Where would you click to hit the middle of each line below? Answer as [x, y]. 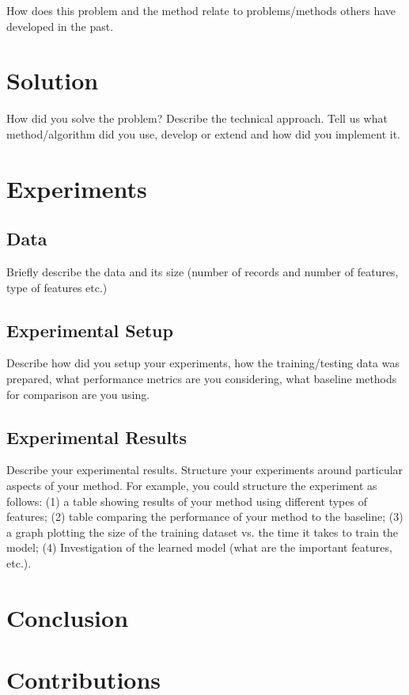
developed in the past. [60, 26]
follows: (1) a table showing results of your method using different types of [187, 501]
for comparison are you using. [78, 394]
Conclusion [68, 617]
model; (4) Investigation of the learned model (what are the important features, [199, 547]
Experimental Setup [90, 330]
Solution [53, 80]
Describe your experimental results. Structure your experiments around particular [205, 470]
